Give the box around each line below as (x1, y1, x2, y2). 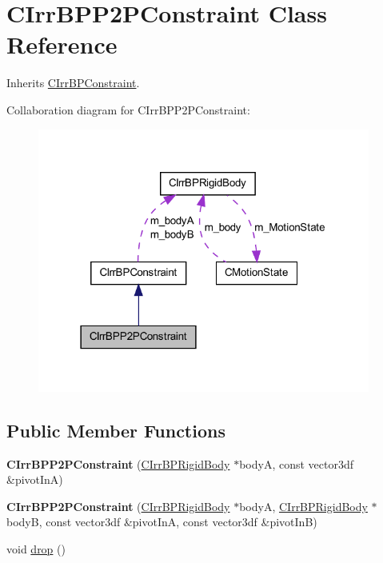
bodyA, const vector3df (239, 455, 354, 472)
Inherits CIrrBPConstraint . (6, 74, 140, 91)
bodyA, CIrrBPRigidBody (239, 497, 368, 514)
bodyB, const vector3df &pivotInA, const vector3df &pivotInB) (6, 513, 317, 530)
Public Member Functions (6, 417, 225, 442)
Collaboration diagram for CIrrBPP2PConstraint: (6, 101, 250, 118)
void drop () (6, 540, 66, 557)
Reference (6, 28, 118, 61)
